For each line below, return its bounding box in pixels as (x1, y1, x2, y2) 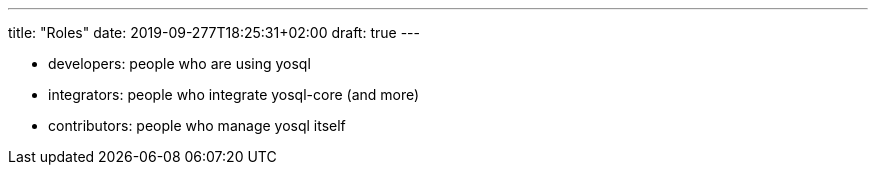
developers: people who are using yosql (48, 55, 311, 72)
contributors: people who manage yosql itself (48, 117, 346, 134)
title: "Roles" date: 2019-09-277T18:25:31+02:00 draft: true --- (8, 24, 420, 41)
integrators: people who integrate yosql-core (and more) (48, 86, 420, 103)
